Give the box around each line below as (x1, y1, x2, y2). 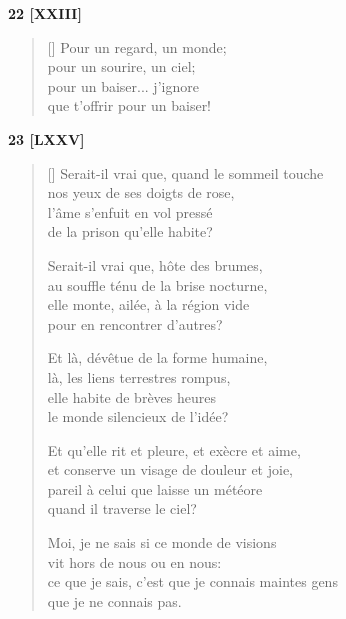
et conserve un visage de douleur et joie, (47, 459, 294, 480)
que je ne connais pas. (47, 590, 182, 611)
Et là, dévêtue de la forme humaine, (47, 347, 268, 368)
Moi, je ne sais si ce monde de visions (47, 532, 277, 553)
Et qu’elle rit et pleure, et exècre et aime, (47, 439, 301, 460)
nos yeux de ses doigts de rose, (47, 182, 235, 203)
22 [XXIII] (8, 3, 82, 23)
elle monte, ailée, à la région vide (47, 294, 250, 315)
